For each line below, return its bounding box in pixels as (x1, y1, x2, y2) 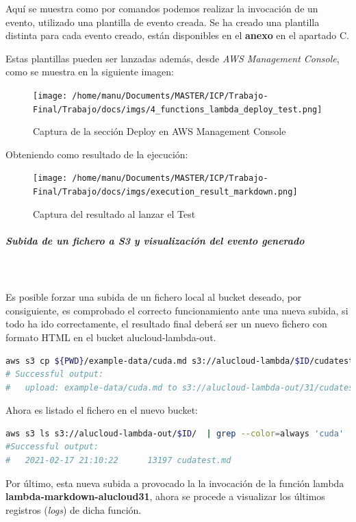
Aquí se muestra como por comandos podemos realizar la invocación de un (5, 1, 318, 15)
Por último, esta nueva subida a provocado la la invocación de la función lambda (5, 475, 344, 490)
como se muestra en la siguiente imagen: (5, 64, 174, 79)
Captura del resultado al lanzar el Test (33, 206, 196, 221)
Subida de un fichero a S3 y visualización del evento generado (5, 233, 305, 247)
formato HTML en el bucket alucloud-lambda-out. (5, 330, 216, 344)
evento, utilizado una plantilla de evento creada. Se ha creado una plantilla (5, 14, 320, 29)
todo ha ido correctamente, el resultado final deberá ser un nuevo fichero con (5, 316, 327, 331)
